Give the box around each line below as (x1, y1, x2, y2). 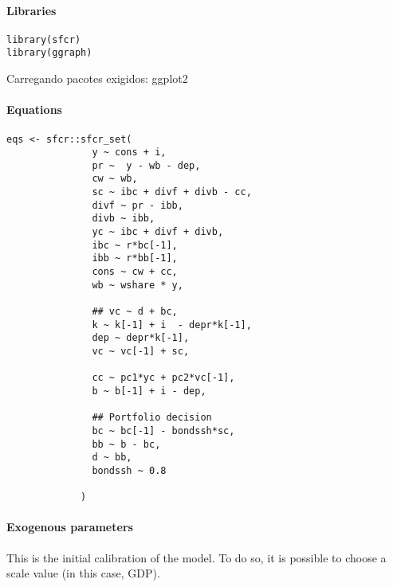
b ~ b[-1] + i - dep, (92, 385, 206, 397)
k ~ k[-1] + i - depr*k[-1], (92, 319, 252, 331)
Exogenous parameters (6, 519, 133, 535)
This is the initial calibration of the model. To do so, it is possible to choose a (6, 549, 387, 565)
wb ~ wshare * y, (92, 279, 183, 291)
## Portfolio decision (92, 412, 212, 424)
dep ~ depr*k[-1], (92, 332, 190, 344)
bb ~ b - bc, (92, 438, 161, 450)
